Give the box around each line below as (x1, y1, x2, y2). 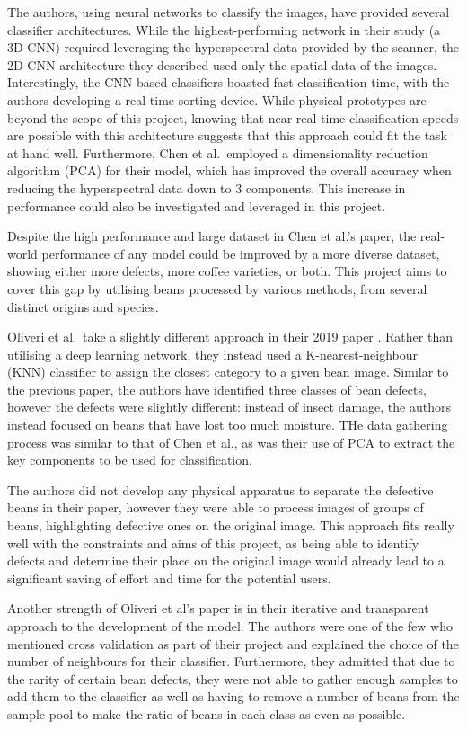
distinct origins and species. (7, 297, 159, 316)
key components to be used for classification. (7, 450, 252, 469)
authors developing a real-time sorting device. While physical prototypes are (7, 90, 427, 109)
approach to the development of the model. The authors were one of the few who (7, 617, 453, 635)
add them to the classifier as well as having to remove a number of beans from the (7, 687, 460, 706)
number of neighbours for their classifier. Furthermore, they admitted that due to (7, 652, 455, 671)
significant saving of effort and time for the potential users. (7, 568, 331, 587)
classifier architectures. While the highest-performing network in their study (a (7, 20, 441, 39)
